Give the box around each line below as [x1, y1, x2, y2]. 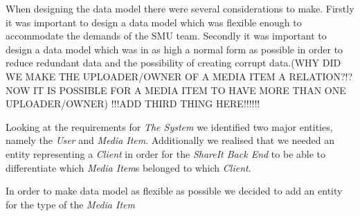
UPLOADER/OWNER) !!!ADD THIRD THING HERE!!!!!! [6, 96, 260, 111]
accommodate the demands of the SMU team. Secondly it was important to [6, 28, 327, 43]
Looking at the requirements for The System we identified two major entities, [6, 119, 333, 134]
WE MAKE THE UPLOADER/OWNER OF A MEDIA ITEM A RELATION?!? [6, 69, 353, 83]
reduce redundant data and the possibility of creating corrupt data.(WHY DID [6, 55, 341, 70]
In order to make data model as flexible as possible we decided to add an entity [6, 183, 343, 198]
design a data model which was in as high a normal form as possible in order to [6, 42, 343, 56]
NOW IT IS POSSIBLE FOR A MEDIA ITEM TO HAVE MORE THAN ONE [6, 82, 346, 97]
